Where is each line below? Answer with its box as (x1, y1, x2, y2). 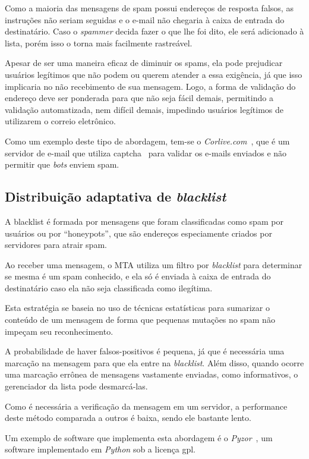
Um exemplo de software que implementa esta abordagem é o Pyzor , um (5, 431, 273, 444)
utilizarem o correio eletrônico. (5, 115, 116, 127)
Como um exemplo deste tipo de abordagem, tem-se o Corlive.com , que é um (5, 134, 290, 147)
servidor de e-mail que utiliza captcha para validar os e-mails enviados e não (5, 146, 287, 159)
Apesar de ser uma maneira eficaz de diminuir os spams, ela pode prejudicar (5, 56, 283, 69)
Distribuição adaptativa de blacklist (5, 187, 226, 206)
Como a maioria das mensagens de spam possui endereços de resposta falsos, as (5, 2, 294, 14)
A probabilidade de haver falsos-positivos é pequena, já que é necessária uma (5, 345, 285, 357)
